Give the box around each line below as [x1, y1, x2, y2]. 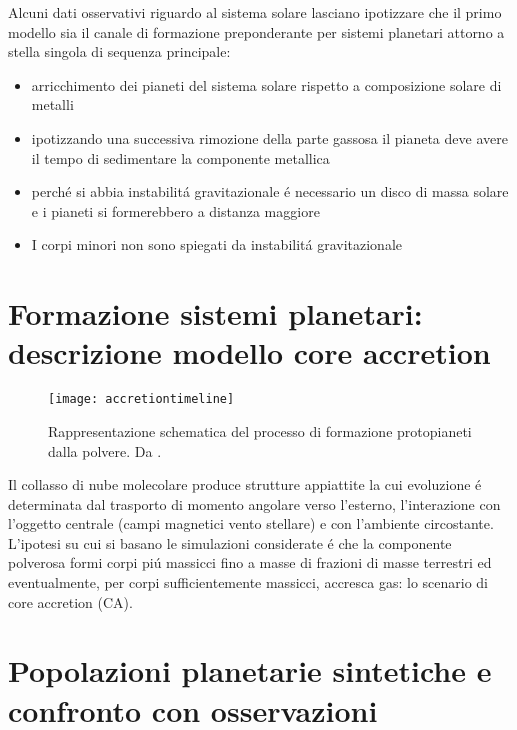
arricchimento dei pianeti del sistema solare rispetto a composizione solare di [31, 74, 502, 95]
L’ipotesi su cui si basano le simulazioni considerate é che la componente [8, 532, 452, 553]
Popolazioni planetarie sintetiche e [8, 650, 492, 691]
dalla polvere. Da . [48, 440, 162, 461]
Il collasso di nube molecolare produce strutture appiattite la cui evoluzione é [8, 474, 482, 495]
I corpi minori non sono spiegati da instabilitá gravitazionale [31, 234, 403, 255]
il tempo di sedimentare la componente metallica [31, 147, 330, 168]
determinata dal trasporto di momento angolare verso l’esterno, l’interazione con [8, 493, 501, 514]
